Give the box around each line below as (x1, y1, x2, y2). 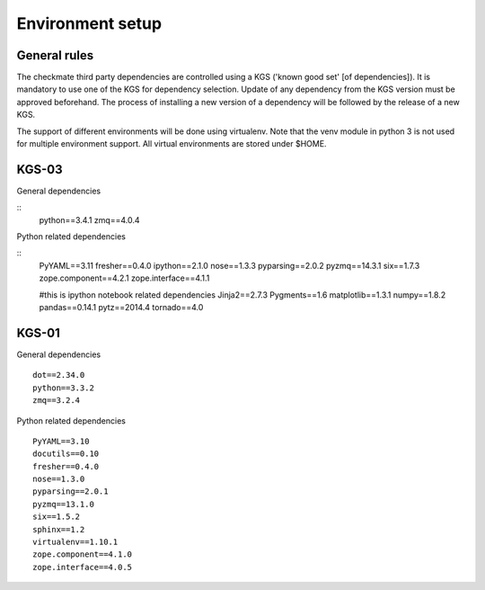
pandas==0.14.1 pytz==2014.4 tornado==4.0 (39, 302, 204, 313)
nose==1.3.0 (32, 474, 85, 485)
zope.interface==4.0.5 (32, 562, 133, 572)
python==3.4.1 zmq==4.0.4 (39, 214, 140, 225)
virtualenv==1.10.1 (32, 537, 119, 548)
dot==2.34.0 (32, 370, 85, 380)
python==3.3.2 (32, 382, 94, 393)
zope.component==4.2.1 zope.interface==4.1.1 (39, 273, 210, 283)
